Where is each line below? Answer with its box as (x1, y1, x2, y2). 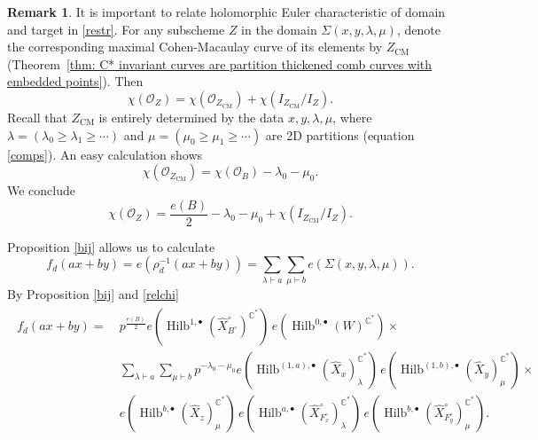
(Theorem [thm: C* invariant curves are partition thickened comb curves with (7, 54, 433, 73)
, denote (396, 20, 441, 38)
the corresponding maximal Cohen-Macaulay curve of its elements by (7, 37, 383, 56)
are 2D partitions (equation (265, 125, 415, 144)
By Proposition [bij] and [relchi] (7, 284, 179, 302)
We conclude (7, 181, 75, 200)
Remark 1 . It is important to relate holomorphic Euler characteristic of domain (7, 3, 446, 20)
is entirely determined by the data (98, 107, 285, 126)
